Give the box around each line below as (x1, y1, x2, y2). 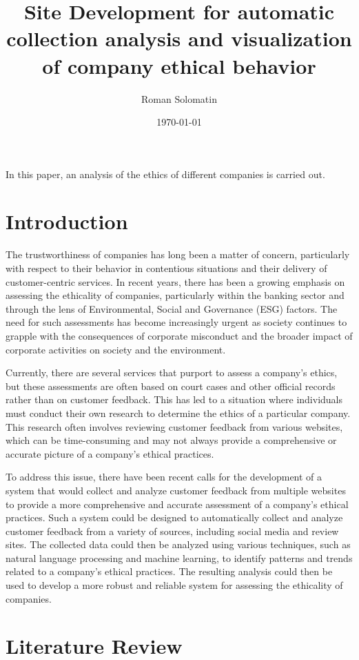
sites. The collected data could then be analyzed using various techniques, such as (6, 537, 351, 552)
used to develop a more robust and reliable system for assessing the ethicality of (6, 578, 343, 592)
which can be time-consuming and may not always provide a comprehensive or (6, 433, 337, 447)
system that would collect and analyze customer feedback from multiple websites (6, 483, 346, 497)
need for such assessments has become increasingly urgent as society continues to (6, 315, 347, 329)
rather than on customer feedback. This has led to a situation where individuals (6, 392, 343, 407)
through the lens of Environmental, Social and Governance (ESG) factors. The (6, 301, 338, 316)
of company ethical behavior (42, 51, 316, 79)
